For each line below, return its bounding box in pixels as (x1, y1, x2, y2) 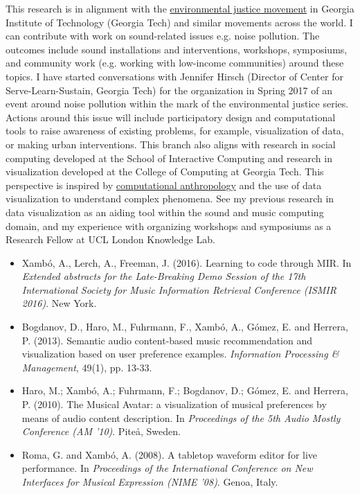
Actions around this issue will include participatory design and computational (6, 109, 336, 124)
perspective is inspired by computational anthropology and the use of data (6, 177, 322, 192)
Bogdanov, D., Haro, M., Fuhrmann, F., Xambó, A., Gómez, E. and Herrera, (21, 319, 348, 334)
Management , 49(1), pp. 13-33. (21, 360, 152, 374)
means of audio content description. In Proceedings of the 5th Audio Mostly (21, 410, 341, 425)
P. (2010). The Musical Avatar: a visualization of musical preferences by (21, 397, 327, 412)
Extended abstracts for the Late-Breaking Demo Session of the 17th (21, 269, 306, 283)
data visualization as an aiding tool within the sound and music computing (6, 204, 324, 219)
